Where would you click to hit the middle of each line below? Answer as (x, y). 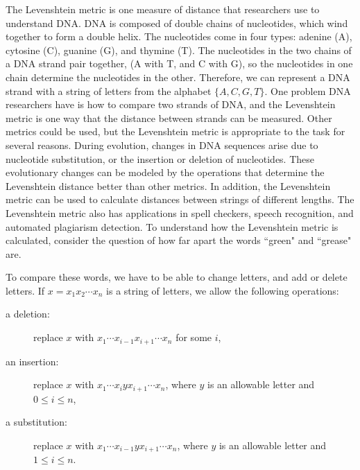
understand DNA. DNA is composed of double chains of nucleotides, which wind (177, 23)
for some (194, 337)
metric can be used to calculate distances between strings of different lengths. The (180, 199)
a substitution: (36, 422)
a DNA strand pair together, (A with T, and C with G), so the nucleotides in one (179, 63)
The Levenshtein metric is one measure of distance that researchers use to (163, 9)
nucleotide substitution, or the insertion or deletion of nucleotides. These (160, 158)
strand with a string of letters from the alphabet (109, 90)
